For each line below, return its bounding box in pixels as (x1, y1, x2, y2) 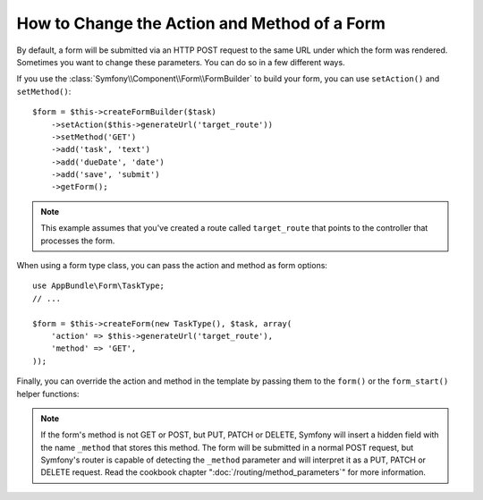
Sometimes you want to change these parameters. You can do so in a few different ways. (16, 56, 345, 67)
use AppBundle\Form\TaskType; (32, 281, 165, 291)
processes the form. (40, 235, 115, 246)
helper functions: (16, 388, 80, 399)
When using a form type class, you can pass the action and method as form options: (16, 260, 328, 271)
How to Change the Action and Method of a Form (16, 13, 386, 33)
